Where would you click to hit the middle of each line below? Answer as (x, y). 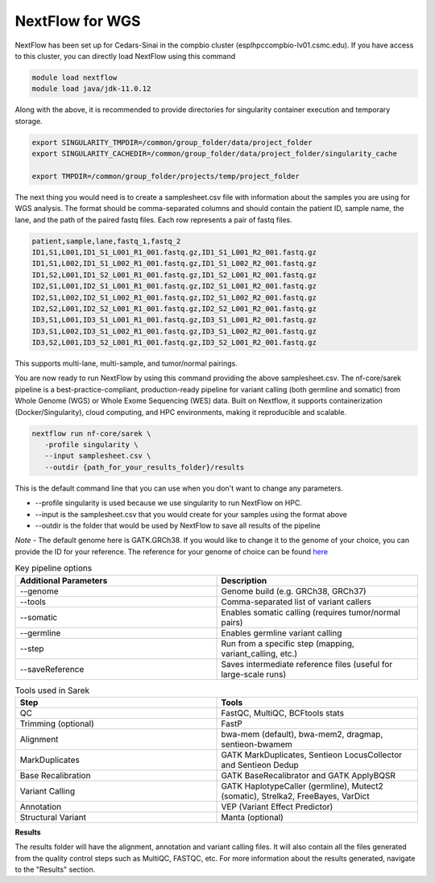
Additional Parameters (64, 580)
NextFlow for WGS (78, 21)
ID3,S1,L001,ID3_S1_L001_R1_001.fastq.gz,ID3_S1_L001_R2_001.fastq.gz (174, 320)
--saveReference (52, 669)
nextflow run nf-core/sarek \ (91, 433)
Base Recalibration (55, 775)
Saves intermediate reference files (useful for (307, 664)
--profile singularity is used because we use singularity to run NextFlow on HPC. (168, 503)
